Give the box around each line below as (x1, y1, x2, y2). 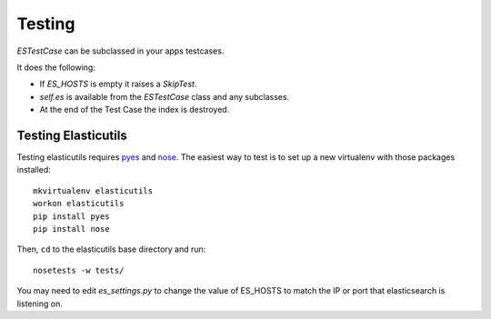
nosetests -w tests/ (33, 264, 125, 275)
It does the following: (16, 62, 95, 73)
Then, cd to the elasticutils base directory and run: (16, 244, 206, 254)
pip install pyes (33, 211, 110, 222)
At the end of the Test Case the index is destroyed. (39, 105, 230, 115)
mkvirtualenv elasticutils (33, 185, 154, 195)
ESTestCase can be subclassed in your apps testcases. (16, 45, 225, 56)
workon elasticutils (33, 198, 125, 209)
